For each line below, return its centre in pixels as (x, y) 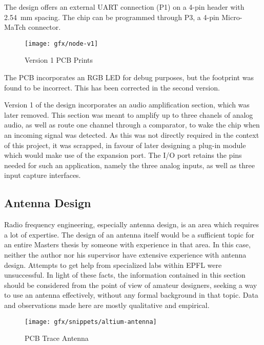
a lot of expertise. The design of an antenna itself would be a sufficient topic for (129, 234)
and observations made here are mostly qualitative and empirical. (107, 305)
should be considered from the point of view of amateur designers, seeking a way (131, 285)
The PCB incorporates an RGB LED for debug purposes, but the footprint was (129, 77)
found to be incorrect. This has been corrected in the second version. (112, 87)
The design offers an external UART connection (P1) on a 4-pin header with (124, 7)
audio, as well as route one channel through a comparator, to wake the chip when (132, 125)
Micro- (232, 17)
